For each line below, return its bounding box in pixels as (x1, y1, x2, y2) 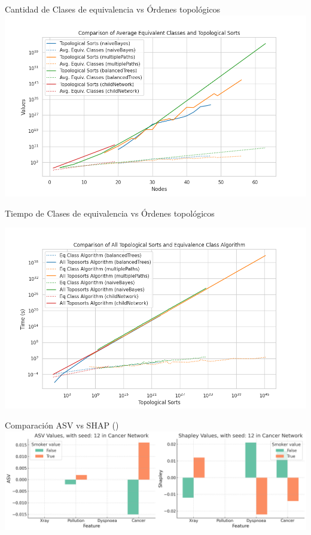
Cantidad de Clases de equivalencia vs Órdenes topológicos (5, 3, 221, 15)
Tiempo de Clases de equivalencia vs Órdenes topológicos (5, 206, 215, 219)
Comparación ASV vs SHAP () (5, 419, 119, 431)
